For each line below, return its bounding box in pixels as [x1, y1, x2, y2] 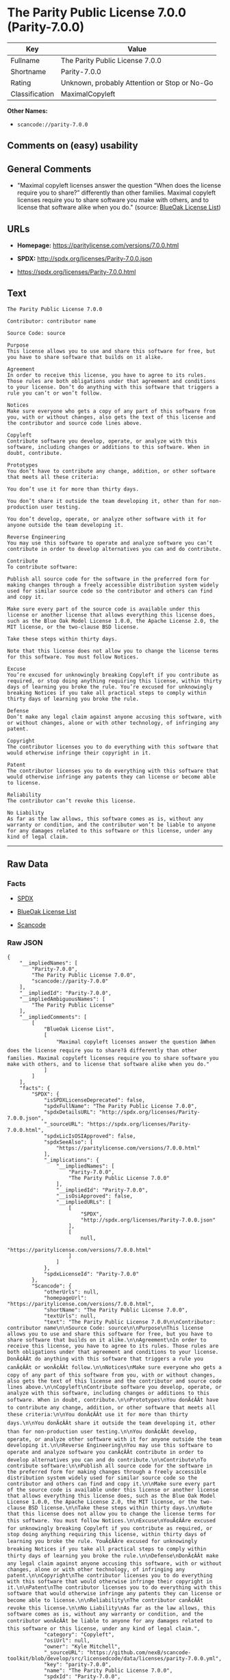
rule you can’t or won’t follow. [7, 389, 103, 397]
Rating [10, 77, 31, 87]
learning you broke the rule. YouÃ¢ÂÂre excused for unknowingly [7, 1537, 197, 1544]
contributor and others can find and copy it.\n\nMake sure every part [7, 1480, 216, 1487]
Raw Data [7, 858, 49, 870]
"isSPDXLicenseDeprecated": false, [43, 1096, 146, 1104]
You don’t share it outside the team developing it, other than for [7, 497, 207, 504]
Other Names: [7, 106, 48, 114]
